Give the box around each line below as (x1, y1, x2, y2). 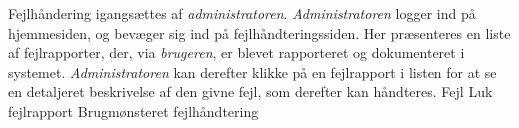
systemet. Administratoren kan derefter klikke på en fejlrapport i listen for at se (8, 61, 497, 82)
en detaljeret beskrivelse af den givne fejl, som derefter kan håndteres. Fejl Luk (8, 81, 493, 102)
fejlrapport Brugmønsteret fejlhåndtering (8, 100, 259, 121)
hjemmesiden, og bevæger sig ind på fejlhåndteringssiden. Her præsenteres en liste (8, 22, 511, 43)
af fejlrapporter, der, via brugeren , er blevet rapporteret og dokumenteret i (8, 42, 465, 63)
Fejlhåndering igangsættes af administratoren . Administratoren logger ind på (8, 3, 476, 23)
